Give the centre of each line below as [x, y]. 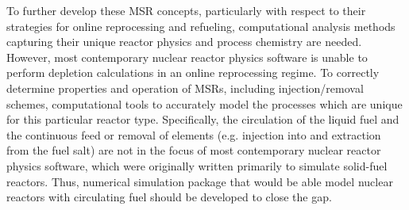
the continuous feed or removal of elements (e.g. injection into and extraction [194, 134]
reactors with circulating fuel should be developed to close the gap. [169, 197]
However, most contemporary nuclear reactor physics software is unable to [187, 57]
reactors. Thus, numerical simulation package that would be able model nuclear [200, 181]
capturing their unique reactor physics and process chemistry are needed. [184, 42]
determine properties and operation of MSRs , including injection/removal [185, 88]
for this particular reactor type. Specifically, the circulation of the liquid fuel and [203, 119]
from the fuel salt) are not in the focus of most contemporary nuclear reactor [194, 150]
